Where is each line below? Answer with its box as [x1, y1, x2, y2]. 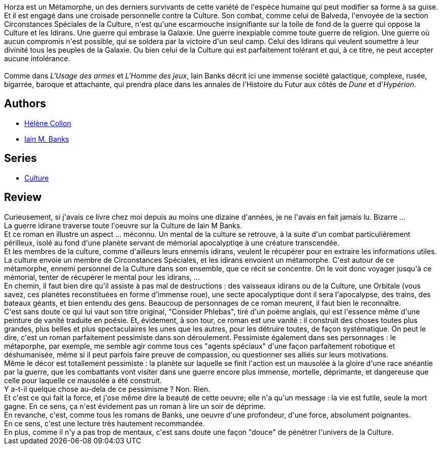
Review [4, 191, 42, 204]
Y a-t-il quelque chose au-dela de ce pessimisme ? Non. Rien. [4, 384, 210, 393]
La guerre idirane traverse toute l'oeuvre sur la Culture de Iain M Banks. [4, 221, 243, 230]
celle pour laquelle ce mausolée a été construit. [4, 376, 162, 385]
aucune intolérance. [4, 54, 70, 63]
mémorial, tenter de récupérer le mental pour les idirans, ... [4, 272, 200, 281]
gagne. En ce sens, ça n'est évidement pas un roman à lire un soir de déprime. [4, 401, 266, 411]
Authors [4, 97, 46, 110]
